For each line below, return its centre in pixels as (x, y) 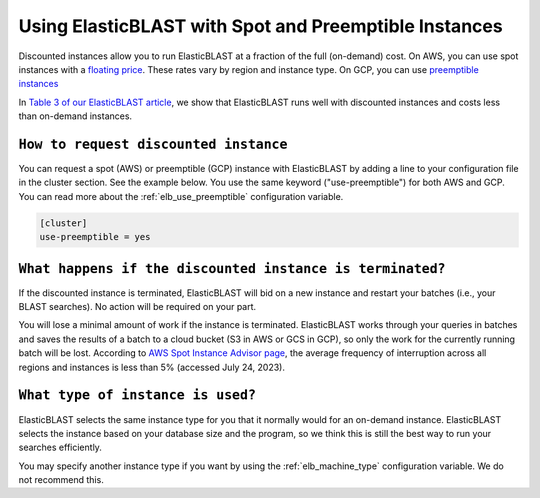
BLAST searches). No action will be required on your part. (137, 307)
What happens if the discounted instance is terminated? (232, 268)
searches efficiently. (60, 447)
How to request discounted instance (153, 144)
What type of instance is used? (137, 395)
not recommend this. (61, 480)
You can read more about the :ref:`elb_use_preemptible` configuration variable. (181, 196)
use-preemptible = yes (95, 237)
